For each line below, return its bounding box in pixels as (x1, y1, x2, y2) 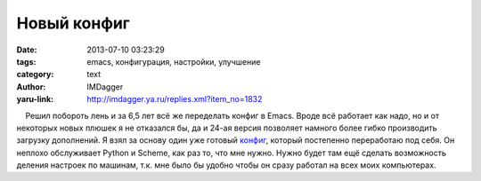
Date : (16, 44, 37, 55)
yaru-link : (16, 94, 53, 105)
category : (16, 69, 54, 80)
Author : (16, 81, 46, 92)
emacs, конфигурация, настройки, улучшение (86, 56, 261, 67)
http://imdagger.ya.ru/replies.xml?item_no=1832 (86, 94, 263, 105)
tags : (16, 56, 37, 67)
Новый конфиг (16, 13, 130, 33)
